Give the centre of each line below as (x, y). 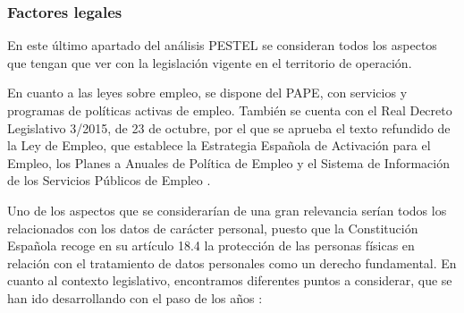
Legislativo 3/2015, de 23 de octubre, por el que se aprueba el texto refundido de (229, 127)
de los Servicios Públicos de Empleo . (109, 180)
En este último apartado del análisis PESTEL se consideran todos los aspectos (222, 45)
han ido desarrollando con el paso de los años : (135, 297)
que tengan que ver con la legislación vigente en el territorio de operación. (210, 62)
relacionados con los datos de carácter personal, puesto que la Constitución (213, 228)
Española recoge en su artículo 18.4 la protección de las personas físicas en (211, 245)
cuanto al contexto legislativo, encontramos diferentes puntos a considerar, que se (230, 280)
